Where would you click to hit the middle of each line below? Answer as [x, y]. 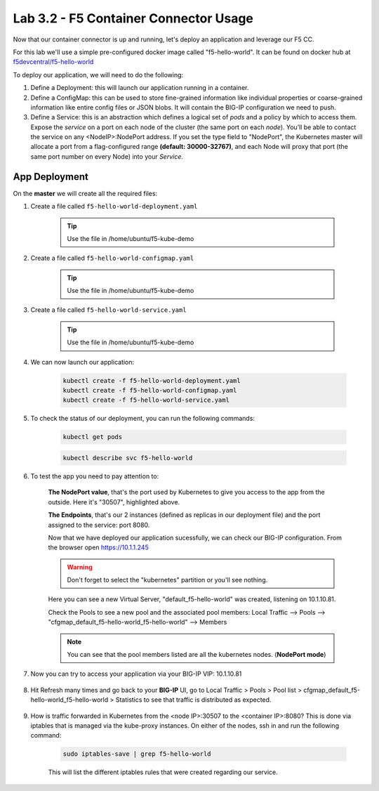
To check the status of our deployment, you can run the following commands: [143, 419]
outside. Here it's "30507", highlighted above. [114, 502]
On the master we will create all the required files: [85, 193]
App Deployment [51, 177]
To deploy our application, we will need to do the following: [98, 74]
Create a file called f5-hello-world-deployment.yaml [114, 207]
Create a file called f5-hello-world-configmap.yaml [112, 258]
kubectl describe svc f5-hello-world [128, 458]
